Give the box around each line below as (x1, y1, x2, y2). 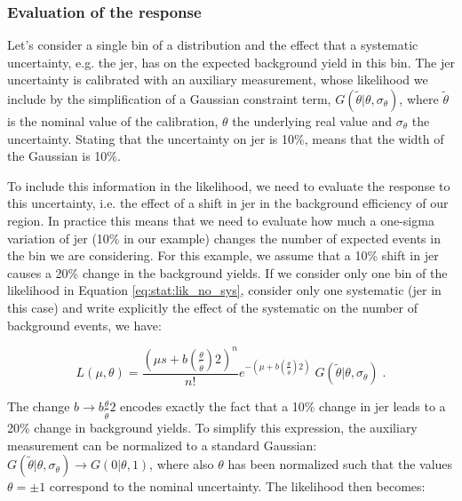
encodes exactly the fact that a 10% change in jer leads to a (120, 397, 446, 416)
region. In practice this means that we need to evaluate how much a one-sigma (7, 211, 434, 229)
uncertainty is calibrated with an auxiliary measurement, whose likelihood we (7, 70, 428, 89)
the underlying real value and (232, 112, 393, 130)
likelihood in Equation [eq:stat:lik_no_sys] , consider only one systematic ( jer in (7, 281, 442, 299)
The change (7, 397, 70, 416)
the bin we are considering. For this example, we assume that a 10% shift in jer (7, 246, 439, 265)
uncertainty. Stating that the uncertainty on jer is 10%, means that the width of (7, 129, 444, 147)
